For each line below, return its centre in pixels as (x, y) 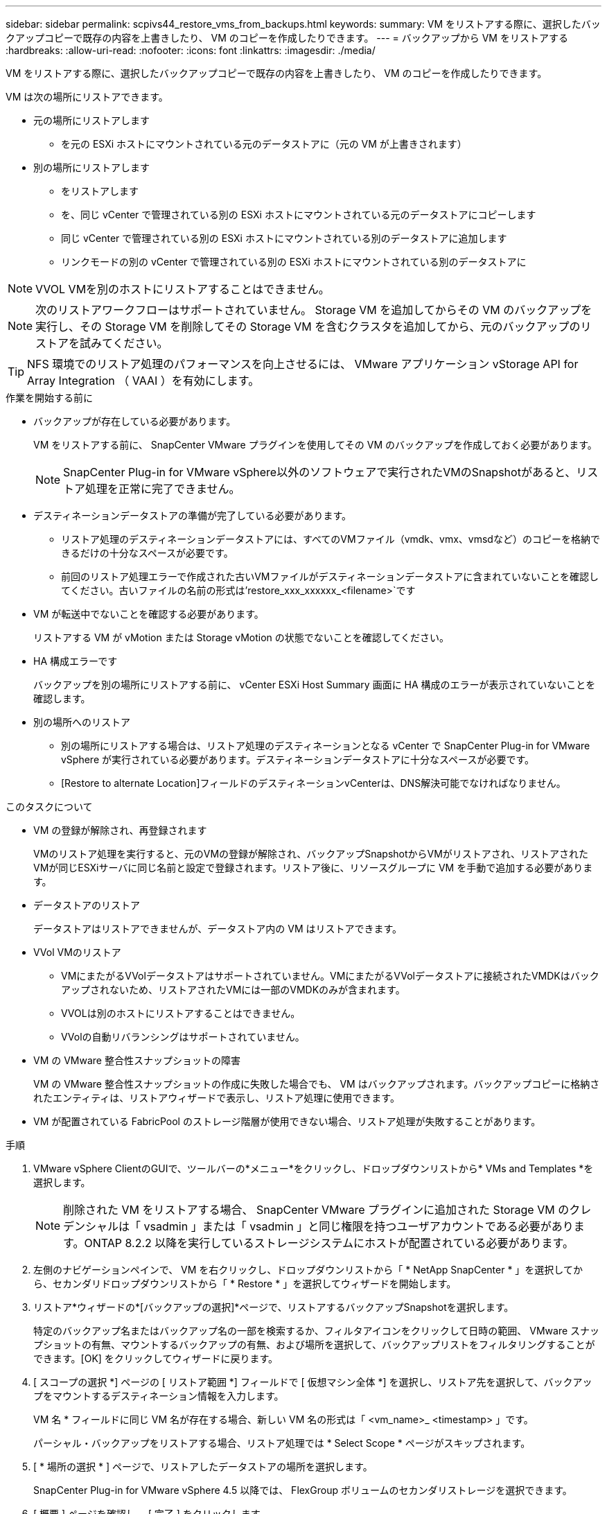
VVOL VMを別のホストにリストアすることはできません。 (183, 289)
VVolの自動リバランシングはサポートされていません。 (183, 1037)
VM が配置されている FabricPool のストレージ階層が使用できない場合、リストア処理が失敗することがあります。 (287, 1121)
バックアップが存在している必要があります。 (135, 421)
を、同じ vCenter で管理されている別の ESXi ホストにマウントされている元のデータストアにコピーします (299, 215)
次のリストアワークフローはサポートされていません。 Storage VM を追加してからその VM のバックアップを (314, 310)
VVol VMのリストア (77, 952)
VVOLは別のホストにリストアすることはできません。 (181, 1013)
